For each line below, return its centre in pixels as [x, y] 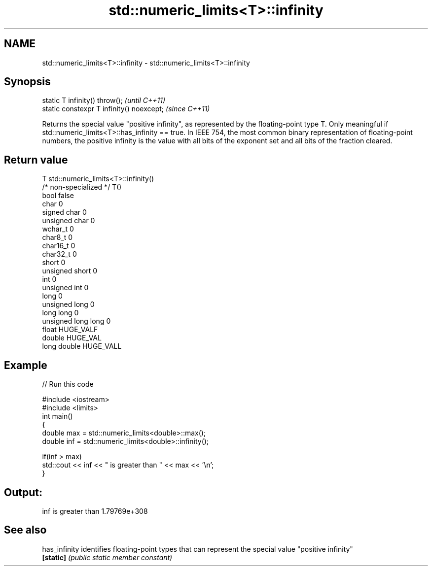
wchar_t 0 [58, 229]
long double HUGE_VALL [82, 346]
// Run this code [68, 384]
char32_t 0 [59, 254]
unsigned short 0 [70, 271]
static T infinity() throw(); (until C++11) [104, 101]
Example [26, 365]
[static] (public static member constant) [107, 557]
